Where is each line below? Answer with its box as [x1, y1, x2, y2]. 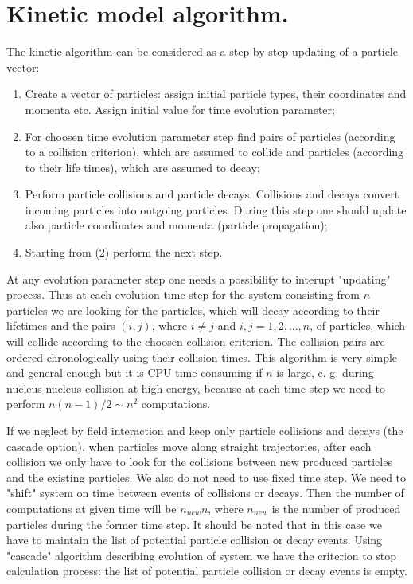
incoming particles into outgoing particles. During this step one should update [25, 201, 407, 218]
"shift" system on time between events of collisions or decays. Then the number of [6, 484, 404, 501]
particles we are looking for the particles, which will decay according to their [6, 301, 380, 318]
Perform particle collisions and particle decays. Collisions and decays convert [25, 186, 399, 202]
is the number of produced [271, 500, 401, 516]
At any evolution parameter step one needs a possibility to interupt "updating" [6, 270, 391, 287]
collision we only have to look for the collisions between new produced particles [6, 453, 392, 470]
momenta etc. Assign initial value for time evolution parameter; [25, 100, 335, 117]
